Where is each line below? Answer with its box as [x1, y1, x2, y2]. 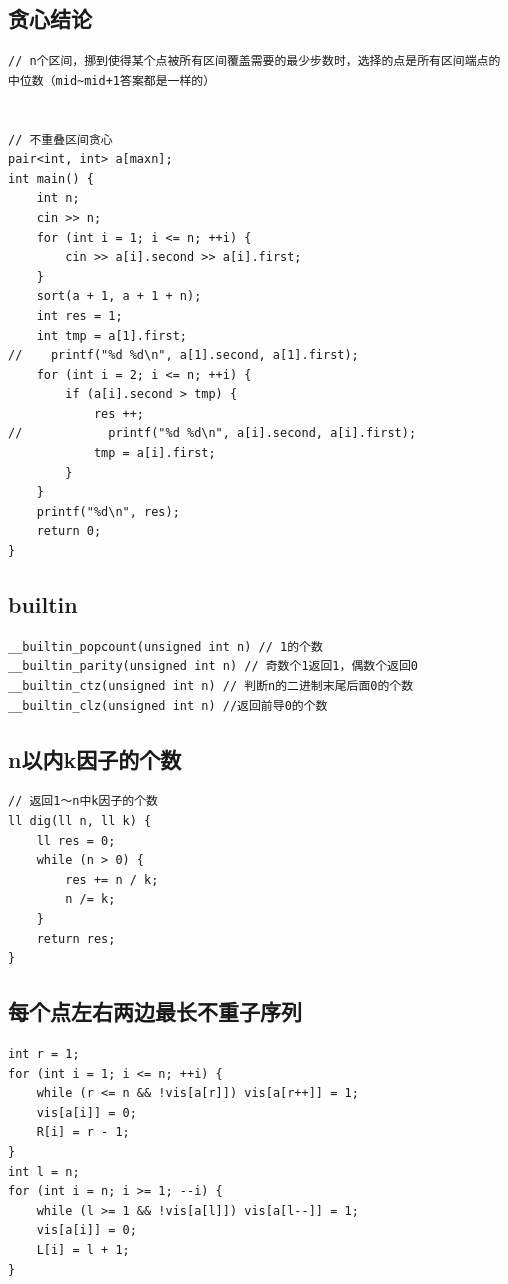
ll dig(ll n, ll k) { [8, 814, 152, 829]
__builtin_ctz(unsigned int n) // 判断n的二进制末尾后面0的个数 [8, 679, 414, 694]
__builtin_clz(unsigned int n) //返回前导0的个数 [8, 698, 328, 713]
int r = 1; [8, 1046, 80, 1061]
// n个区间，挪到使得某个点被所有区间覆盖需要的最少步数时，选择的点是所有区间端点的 [8, 54, 501, 69]
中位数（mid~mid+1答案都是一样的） [8, 73, 216, 88]
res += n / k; [65, 872, 159, 887]
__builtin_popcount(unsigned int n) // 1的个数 [8, 639, 323, 654]
